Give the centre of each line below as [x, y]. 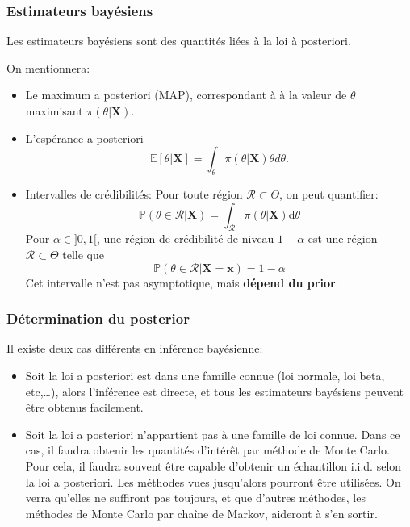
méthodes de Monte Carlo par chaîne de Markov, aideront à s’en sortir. [201, 513]
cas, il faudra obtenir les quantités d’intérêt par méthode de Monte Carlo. [207, 450]
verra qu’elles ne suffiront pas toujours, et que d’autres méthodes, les [195, 498]
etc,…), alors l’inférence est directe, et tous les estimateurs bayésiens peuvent [214, 391]
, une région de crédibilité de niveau [185, 238]
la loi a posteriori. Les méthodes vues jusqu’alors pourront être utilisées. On [213, 481]
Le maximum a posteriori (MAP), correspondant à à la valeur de [186, 95]
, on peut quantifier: [329, 193]
